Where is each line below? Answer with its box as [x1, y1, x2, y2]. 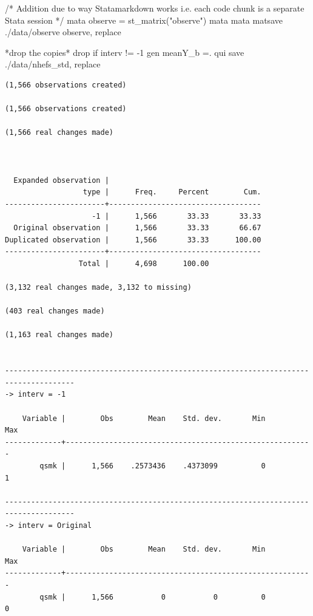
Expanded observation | [13, 176, 109, 185]
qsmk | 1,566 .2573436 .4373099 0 [39, 461, 266, 470]
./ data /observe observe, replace [5, 26, 121, 38]
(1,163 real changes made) [5, 330, 113, 340]
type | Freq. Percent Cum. [82, 188, 261, 197]
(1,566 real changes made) [5, 128, 113, 137]
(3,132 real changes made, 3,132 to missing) [5, 283, 192, 292]
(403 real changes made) [5, 307, 105, 316]
